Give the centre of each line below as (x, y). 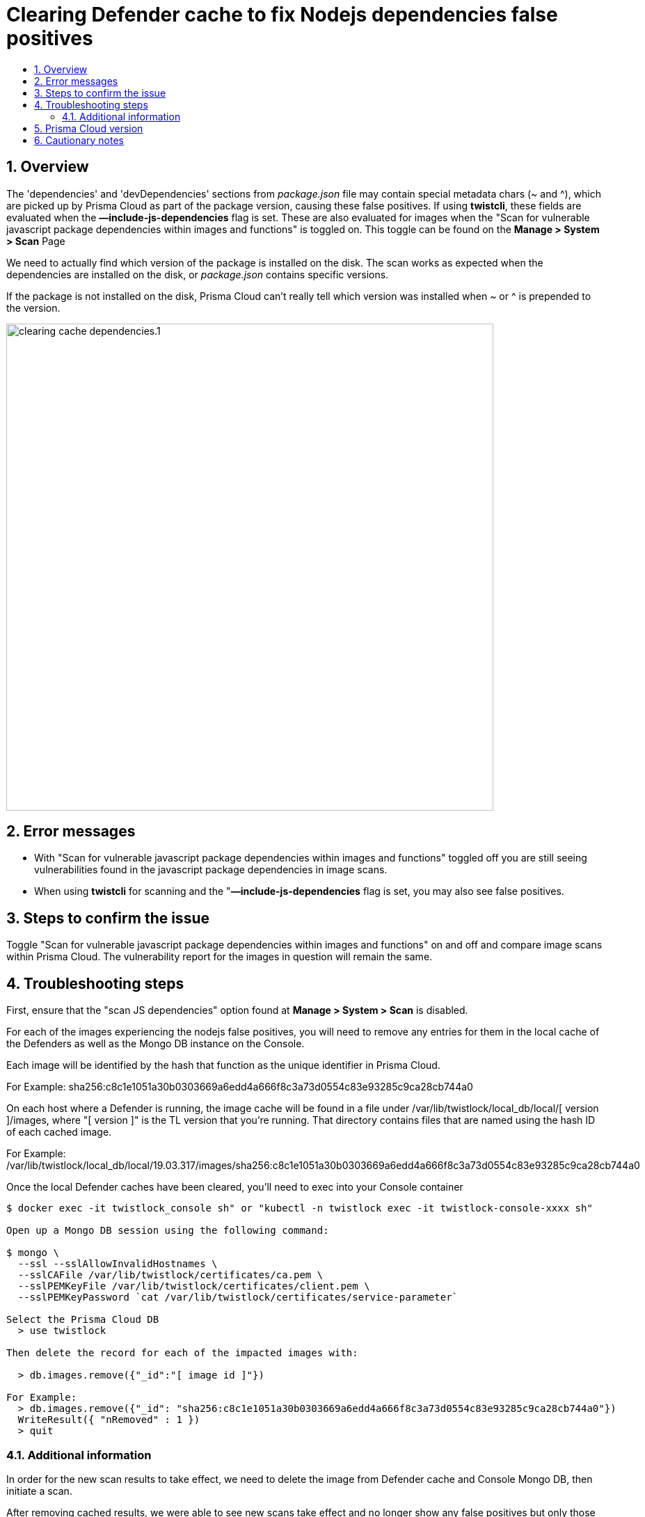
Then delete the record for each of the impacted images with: (182, 1353)
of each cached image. (59, 1132)
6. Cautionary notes (79, 140)
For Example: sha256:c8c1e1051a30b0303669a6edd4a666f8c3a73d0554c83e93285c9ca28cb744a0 (240, 1087)
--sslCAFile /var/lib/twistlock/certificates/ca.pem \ (170, 1275)
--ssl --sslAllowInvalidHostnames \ (118, 1264)
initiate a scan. (39, 1491)
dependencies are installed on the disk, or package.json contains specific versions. (198, 274)
